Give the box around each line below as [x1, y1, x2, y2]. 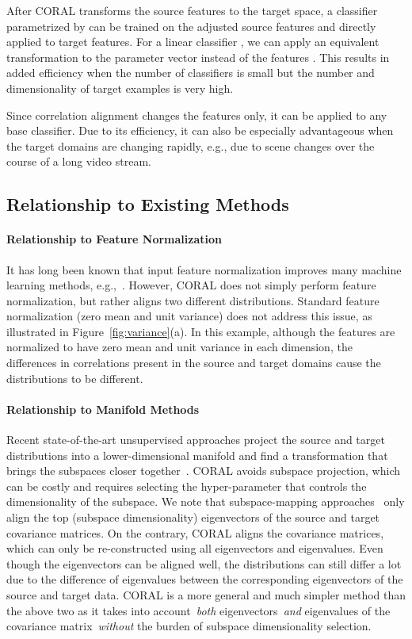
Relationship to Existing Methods [6, 192, 289, 216]
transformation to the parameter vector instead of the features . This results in [6, 48, 390, 65]
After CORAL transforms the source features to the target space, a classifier [6, 2, 378, 18]
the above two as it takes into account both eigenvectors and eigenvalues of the [6, 602, 391, 618]
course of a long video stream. [6, 153, 151, 170]
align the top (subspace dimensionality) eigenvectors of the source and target [6, 509, 380, 526]
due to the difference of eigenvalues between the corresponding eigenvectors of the [6, 571, 403, 587]
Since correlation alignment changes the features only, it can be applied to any [6, 106, 387, 123]
